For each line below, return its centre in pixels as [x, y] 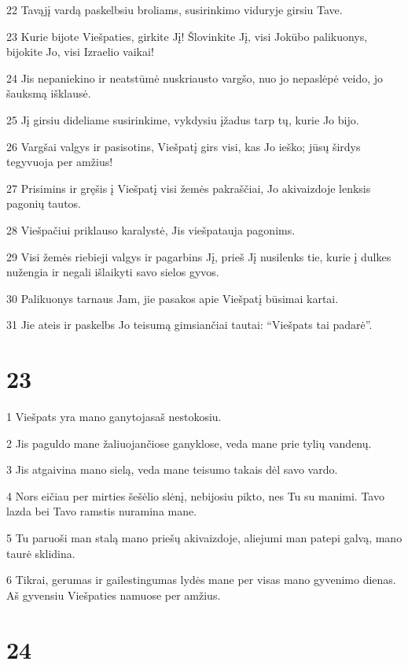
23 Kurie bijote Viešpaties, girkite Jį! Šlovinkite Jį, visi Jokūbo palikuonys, [187, 36]
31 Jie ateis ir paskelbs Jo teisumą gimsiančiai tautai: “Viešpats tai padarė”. [189, 325]
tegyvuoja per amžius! [60, 162]
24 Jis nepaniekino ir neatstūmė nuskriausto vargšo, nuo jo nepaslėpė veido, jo [195, 78]
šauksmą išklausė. [49, 93]
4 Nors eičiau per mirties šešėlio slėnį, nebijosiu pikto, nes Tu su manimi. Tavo [195, 495]
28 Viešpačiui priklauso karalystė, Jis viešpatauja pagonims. [151, 229]
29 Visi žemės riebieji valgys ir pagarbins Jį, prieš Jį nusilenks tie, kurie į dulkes [199, 256]
